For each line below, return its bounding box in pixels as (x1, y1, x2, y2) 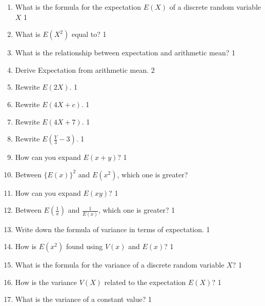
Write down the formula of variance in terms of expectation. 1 (15, 223, 210, 234)
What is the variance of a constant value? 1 (15, 294, 152, 304)
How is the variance (15, 276, 77, 287)
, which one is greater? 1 (98, 205, 175, 215)
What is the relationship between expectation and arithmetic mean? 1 (15, 47, 235, 58)
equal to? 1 (71, 29, 107, 39)
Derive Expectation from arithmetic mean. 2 (15, 64, 155, 75)
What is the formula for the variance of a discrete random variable (15, 259, 225, 270)
